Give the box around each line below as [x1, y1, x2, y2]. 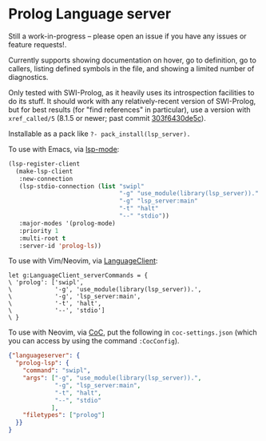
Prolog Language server [8, 5, 172, 23]
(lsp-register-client [8, 159, 81, 168]
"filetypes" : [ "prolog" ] [22, 411, 105, 419]
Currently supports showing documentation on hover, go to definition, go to [8, 55, 257, 65]
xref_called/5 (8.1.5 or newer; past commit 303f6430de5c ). [8, 113, 206, 122]
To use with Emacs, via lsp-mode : [8, 144, 120, 154]
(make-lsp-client [15, 167, 73, 175]
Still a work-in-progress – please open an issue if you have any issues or [8, 31, 247, 41]
